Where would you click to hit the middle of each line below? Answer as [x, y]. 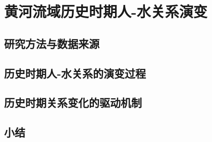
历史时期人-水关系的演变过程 [75, 73]
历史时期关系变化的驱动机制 [73, 102]
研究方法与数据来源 [52, 43]
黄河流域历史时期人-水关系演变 [106, 11]
